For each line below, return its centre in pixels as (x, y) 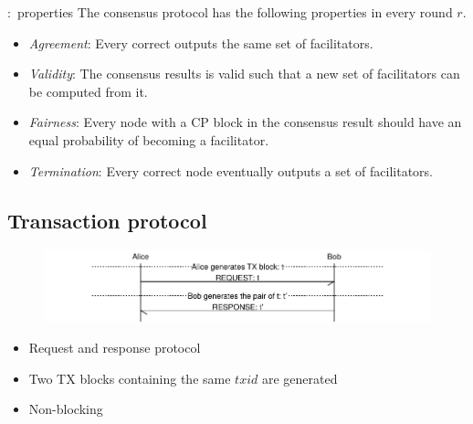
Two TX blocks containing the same (130, 378)
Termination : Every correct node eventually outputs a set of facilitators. (231, 170)
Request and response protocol (115, 347)
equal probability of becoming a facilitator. (149, 139)
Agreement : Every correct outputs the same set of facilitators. (201, 42)
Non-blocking (66, 409)
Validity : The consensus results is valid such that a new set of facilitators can (244, 74)
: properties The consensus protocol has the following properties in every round (230, 12)
